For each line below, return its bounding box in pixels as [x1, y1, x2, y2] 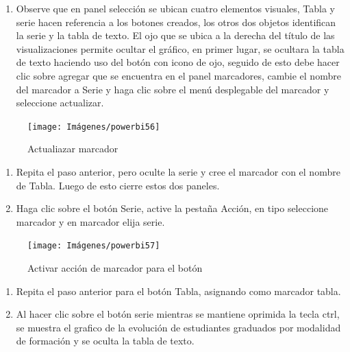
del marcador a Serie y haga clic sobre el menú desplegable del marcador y [16, 82, 329, 96]
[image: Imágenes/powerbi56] [27, 121, 160, 132]
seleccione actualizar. [16, 95, 104, 110]
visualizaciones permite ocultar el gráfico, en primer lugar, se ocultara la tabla [16, 41, 345, 56]
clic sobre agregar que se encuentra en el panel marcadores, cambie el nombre [16, 68, 341, 82]
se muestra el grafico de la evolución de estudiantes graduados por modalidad [16, 320, 341, 334]
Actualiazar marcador [27, 141, 118, 156]
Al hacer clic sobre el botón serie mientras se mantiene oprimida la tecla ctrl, [16, 307, 340, 321]
